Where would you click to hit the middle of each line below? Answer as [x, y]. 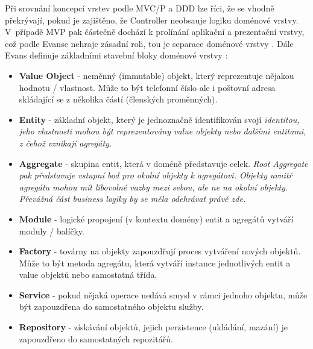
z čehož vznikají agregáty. [65, 143]
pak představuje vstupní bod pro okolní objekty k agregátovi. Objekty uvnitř [156, 175]
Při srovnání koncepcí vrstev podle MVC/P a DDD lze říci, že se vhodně [140, 8]
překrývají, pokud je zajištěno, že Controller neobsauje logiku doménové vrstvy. [152, 20]
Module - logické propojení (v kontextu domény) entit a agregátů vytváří [156, 219]
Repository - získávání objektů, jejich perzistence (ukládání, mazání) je [153, 327]
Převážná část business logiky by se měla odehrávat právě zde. [132, 199]
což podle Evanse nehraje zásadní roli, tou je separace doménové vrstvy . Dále [149, 43]
